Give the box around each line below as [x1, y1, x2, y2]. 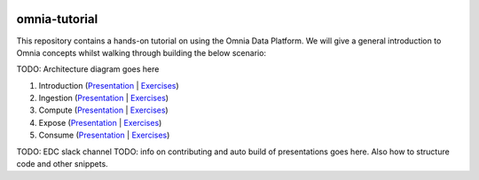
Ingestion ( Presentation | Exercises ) [38, 93, 169, 104]
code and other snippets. [16, 159, 108, 169]
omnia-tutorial [16, 12, 98, 27]
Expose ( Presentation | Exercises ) [38, 117, 162, 128]
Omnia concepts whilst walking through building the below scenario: [16, 47, 266, 58]
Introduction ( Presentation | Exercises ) [38, 80, 179, 90]
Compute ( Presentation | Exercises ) [38, 105, 169, 115]
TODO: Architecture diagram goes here [16, 64, 160, 74]
